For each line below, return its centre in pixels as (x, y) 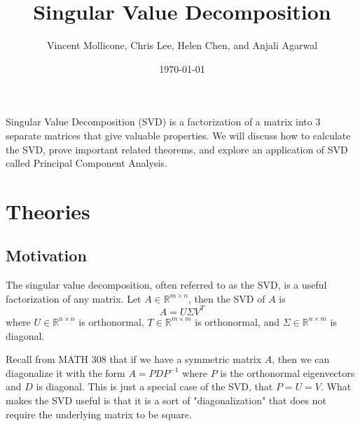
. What (336, 386)
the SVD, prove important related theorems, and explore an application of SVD (177, 149)
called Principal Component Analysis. (86, 163)
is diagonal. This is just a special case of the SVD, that (154, 386)
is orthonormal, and (237, 321)
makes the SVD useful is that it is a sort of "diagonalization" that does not (166, 400)
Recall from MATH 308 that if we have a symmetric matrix (134, 359)
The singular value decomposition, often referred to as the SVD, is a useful (166, 285)
